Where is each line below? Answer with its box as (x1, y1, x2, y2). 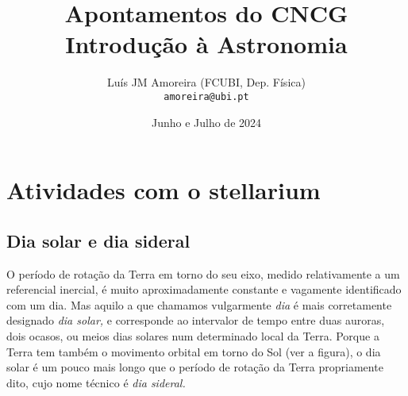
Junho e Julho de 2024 (151, 113, 262, 130)
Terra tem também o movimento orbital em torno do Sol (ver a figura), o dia (6, 343, 381, 359)
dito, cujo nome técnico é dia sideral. (6, 374, 186, 390)
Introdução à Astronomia (65, 28, 348, 60)
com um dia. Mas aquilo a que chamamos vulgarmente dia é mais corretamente (6, 296, 392, 313)
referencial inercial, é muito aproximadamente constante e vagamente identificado (6, 281, 402, 298)
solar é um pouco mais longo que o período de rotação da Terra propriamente (6, 359, 383, 375)
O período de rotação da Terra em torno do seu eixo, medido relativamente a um (6, 265, 400, 282)
